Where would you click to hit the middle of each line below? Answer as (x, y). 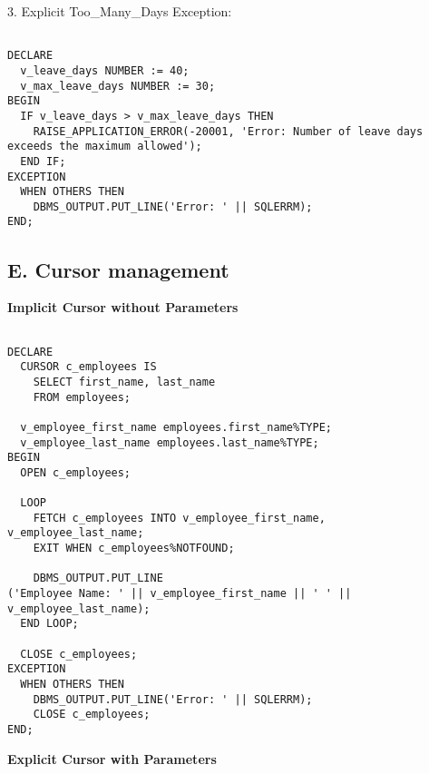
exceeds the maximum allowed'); (105, 147)
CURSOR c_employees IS (88, 367)
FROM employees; (82, 397)
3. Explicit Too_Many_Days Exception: (120, 11)
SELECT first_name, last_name (124, 382)
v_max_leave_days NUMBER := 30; (118, 86)
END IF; (43, 161)
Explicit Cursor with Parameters (112, 758)
